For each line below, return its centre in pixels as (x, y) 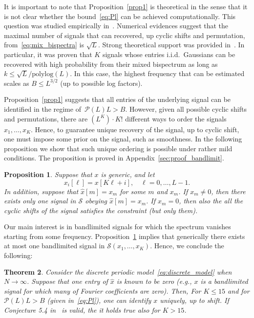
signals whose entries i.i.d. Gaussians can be (169, 54)
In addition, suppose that (41, 191)
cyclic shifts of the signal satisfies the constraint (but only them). (101, 210)
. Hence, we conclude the (187, 246)
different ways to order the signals (176, 118)
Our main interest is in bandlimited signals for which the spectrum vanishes (117, 227)
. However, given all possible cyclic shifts (186, 109)
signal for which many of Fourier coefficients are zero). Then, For (103, 290)
